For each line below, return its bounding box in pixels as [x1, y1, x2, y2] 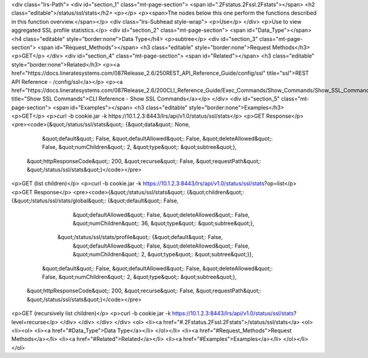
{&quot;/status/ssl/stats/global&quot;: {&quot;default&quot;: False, [11, 197, 179, 205]
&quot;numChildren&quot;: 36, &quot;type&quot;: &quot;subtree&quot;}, [72, 219, 255, 227]
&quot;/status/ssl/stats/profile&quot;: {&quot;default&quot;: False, [57, 234, 223, 241]
